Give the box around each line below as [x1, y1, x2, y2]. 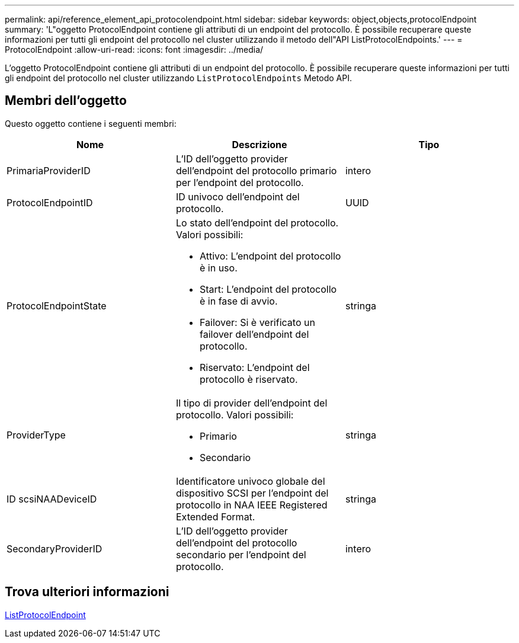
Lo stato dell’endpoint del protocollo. [175, 216, 339, 229]
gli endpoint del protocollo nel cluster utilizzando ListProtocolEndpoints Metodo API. [5, 73, 352, 83]
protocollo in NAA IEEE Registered [175, 498, 328, 511]
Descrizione [232, 138, 287, 151]
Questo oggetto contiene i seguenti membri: [5, 118, 177, 129]
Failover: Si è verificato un [199, 316, 315, 328]
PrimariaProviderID [7, 164, 91, 177]
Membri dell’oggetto [5, 93, 127, 108]
